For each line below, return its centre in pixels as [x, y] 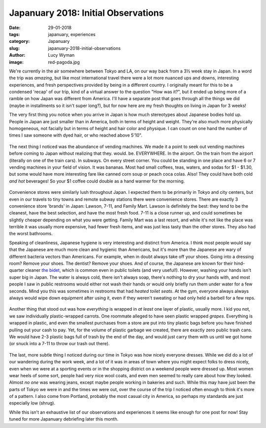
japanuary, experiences [72, 34]
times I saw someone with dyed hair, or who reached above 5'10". [76, 135]
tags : [15, 34]
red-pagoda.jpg [64, 62]
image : [17, 62]
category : [19, 41]
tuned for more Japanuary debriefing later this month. [64, 419]
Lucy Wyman [61, 55]
